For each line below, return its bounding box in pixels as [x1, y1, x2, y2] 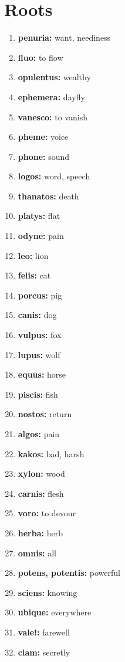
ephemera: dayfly [18, 90, 85, 103]
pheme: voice [18, 130, 69, 143]
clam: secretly [18, 645, 70, 658]
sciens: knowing [18, 586, 77, 598]
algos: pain [18, 428, 60, 440]
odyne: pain [18, 230, 64, 242]
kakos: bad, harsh [18, 447, 85, 460]
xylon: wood [18, 467, 65, 480]
